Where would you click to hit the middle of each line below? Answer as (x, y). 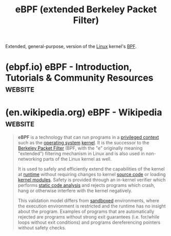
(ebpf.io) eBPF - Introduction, (69, 67)
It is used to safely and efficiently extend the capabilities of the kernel (91, 169)
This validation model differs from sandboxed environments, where (89, 201)
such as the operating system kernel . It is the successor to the (83, 143)
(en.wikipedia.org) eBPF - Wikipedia (84, 112)
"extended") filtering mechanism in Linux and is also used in (81, 154)
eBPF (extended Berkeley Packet (86, 9)
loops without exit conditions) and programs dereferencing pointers (89, 222)
